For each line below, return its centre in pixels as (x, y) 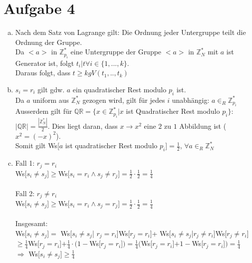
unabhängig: (191, 100)
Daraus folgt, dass (43, 73)
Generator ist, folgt (45, 63)
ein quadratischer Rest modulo (120, 89)
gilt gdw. (51, 89)
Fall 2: (25, 193)
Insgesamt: (31, 223)
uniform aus (51, 100)
